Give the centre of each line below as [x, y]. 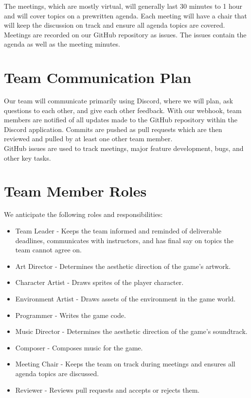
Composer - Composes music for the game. [79, 347]
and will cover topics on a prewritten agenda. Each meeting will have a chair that [125, 15]
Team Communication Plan [98, 77]
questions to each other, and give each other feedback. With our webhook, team [123, 110]
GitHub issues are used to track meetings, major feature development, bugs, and [124, 148]
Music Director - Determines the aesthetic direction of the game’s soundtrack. [131, 331]
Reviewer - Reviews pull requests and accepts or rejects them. [108, 390]
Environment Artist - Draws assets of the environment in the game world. [125, 298]
